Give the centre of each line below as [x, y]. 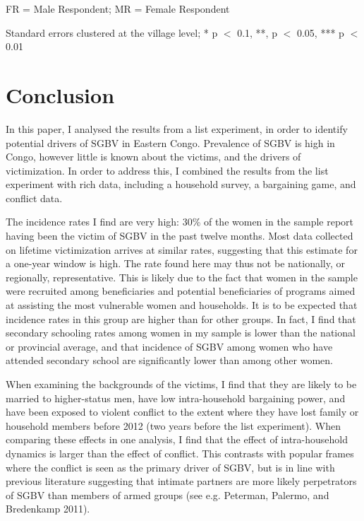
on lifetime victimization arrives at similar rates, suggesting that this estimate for [182, 249]
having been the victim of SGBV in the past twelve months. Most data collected [180, 236]
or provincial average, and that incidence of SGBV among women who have [169, 346]
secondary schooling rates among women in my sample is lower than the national [181, 333]
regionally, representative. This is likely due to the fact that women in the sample [182, 277]
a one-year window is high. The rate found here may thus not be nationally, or [175, 263]
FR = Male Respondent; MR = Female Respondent [118, 8]
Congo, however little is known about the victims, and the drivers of [153, 157]
